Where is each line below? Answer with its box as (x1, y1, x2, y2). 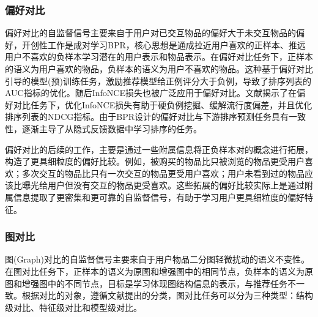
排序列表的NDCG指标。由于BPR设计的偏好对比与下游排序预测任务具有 (5, 110, 289, 123)
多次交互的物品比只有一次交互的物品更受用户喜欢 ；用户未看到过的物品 (21, 166, 305, 179)
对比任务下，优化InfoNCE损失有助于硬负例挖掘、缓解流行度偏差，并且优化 (13, 98, 312, 111)
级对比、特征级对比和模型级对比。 (5, 300, 142, 313)
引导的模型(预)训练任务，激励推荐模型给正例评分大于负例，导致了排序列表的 (5, 74, 311, 87)
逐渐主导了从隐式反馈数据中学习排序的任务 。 (21, 122, 202, 135)
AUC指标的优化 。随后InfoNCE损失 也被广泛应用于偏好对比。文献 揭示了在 (5, 86, 297, 99)
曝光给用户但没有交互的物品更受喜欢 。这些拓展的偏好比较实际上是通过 (21, 179, 305, 192)
